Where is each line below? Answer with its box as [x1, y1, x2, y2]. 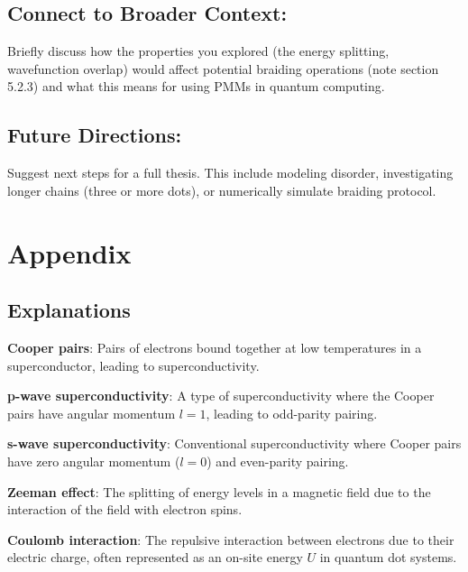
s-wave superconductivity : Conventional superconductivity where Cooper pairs [7, 434, 462, 453]
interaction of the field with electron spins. [7, 500, 243, 519]
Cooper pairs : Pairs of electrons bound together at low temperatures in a [7, 337, 422, 356]
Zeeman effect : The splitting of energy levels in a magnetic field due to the [7, 482, 431, 501]
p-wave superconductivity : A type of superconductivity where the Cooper [7, 386, 435, 405]
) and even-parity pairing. [206, 451, 349, 470]
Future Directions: [7, 121, 182, 149]
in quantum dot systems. [319, 548, 457, 567]
